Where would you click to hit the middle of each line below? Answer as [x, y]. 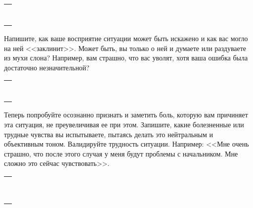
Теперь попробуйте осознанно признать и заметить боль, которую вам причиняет [126, 115]
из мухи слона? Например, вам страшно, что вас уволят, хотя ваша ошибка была [126, 58]
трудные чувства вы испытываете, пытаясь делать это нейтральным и [109, 134]
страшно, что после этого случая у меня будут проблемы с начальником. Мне [121, 153]
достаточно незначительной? [47, 67]
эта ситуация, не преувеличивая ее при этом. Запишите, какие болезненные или [124, 124]
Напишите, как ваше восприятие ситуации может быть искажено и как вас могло [126, 38]
